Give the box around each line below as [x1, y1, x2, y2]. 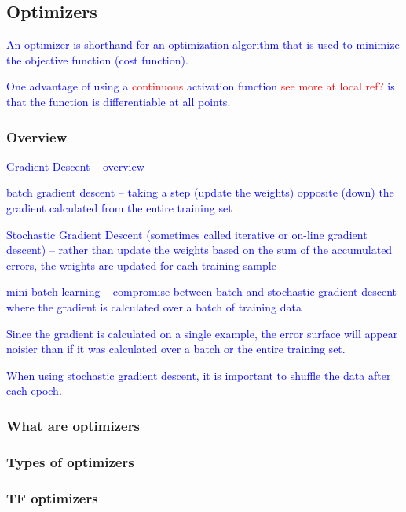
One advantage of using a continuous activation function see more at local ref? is [6, 78, 395, 94]
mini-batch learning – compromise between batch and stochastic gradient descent [6, 283, 397, 300]
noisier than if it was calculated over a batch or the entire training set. [6, 341, 346, 357]
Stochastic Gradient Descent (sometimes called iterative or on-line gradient [6, 226, 368, 242]
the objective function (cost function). [6, 51, 188, 68]
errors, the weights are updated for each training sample [6, 256, 276, 273]
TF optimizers [6, 488, 98, 507]
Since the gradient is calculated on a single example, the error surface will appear [6, 325, 398, 341]
